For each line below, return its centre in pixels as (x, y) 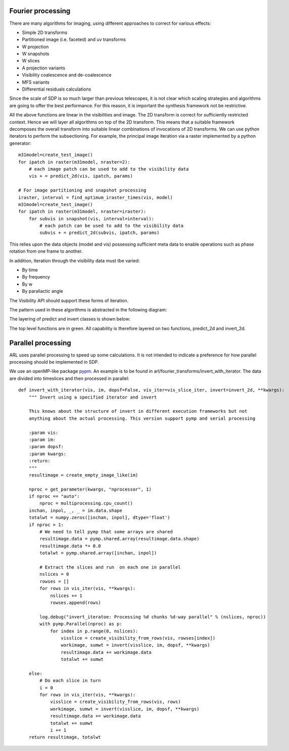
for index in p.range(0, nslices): (94, 631)
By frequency (36, 277)
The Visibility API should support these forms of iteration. (69, 300)
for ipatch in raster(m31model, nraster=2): (75, 162)
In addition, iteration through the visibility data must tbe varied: (75, 260)
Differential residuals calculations (57, 89)
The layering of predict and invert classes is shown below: (70, 319)
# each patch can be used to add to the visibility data (112, 226)
